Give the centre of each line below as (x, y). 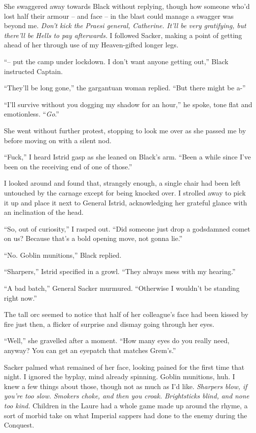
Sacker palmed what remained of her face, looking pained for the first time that (124, 367)
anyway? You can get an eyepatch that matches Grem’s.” (90, 350)
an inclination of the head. (44, 212)
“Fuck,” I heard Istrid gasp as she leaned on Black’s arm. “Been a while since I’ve (128, 157)
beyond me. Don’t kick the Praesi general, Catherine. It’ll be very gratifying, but (125, 25)
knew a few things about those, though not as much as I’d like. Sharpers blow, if (126, 386)
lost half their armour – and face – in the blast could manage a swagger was (119, 16)
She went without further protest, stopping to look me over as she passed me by (125, 130)
